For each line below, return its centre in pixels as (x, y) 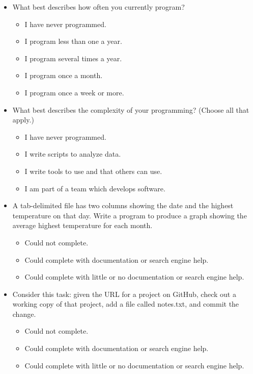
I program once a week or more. (74, 92)
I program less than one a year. (73, 41)
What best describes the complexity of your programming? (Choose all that (131, 109)
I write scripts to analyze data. (73, 154)
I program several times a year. (73, 58)
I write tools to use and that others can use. (93, 171)
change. (24, 314)
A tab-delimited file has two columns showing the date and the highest (123, 205)
